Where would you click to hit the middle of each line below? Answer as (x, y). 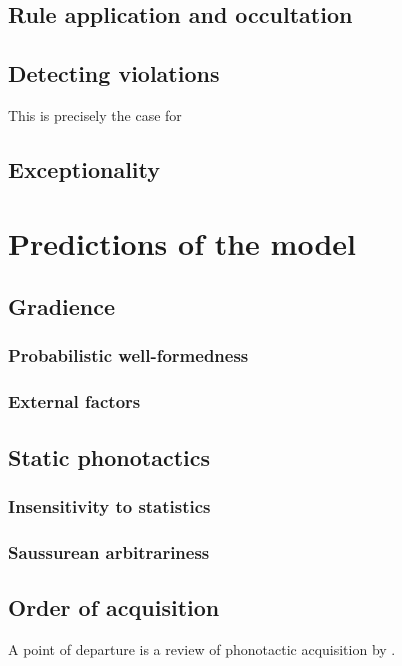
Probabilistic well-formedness (128, 355)
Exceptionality (84, 168)
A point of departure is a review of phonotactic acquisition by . (202, 648)
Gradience (62, 306)
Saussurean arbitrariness (109, 551)
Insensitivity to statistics (109, 505)
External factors (74, 401)
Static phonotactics (109, 456)
